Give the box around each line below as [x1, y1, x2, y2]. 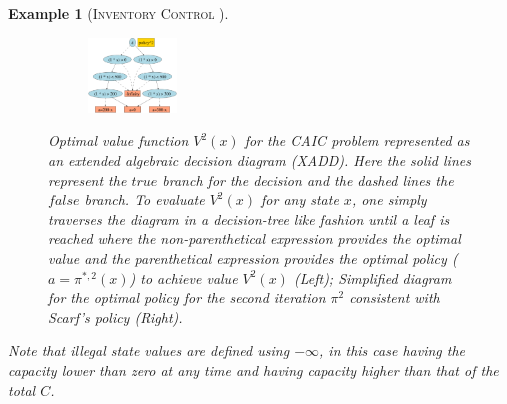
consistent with [349, 287, 440, 308]
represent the [48, 169, 127, 190]
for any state [261, 189, 339, 210]
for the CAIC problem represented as [244, 130, 470, 151]
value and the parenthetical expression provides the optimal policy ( [48, 248, 458, 269]
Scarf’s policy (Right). [48, 306, 183, 327]
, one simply [351, 189, 427, 210]
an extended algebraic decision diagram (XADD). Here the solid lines [48, 150, 471, 171]
